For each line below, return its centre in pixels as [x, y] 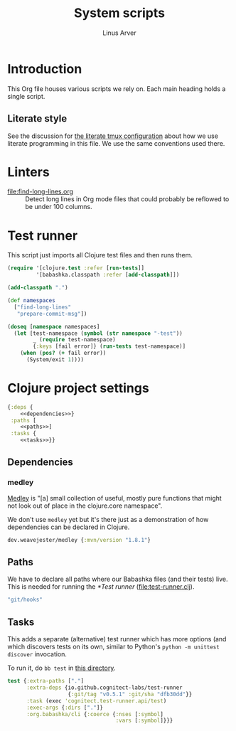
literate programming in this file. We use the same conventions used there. [116, 143]
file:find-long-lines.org [40, 192]
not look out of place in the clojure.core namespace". [85, 506]
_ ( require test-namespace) [74, 340]
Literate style [37, 119]
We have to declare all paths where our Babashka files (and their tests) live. [118, 579]
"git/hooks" [25, 600]
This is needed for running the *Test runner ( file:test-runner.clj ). [101, 587]
